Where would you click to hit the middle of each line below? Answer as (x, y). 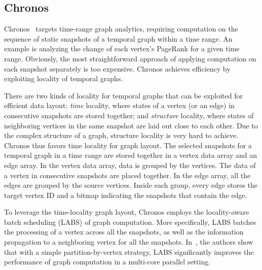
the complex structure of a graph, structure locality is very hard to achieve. (121, 135)
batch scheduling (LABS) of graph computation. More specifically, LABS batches (130, 222)
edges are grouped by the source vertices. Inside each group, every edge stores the (131, 185)
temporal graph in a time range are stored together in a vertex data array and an (130, 155)
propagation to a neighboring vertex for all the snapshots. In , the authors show (129, 242)
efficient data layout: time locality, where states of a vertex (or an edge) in (119, 105)
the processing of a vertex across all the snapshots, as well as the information (124, 232)
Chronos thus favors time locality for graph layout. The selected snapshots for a (128, 145)
